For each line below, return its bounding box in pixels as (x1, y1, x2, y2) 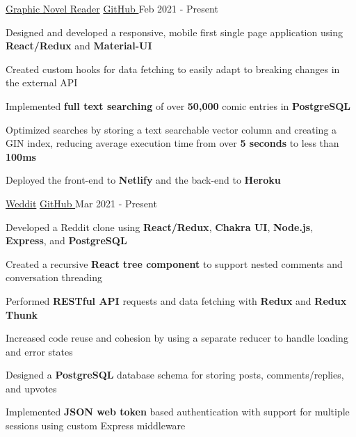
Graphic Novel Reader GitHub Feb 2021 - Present (6, 1, 218, 15)
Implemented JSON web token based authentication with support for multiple (6, 404, 350, 419)
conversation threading (6, 270, 103, 285)
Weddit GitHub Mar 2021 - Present (6, 196, 157, 210)
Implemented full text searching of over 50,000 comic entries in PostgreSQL (6, 98, 351, 113)
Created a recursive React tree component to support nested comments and (6, 256, 343, 271)
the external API (6, 75, 78, 90)
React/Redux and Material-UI (6, 38, 152, 53)
